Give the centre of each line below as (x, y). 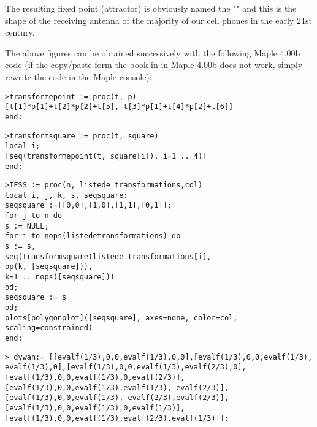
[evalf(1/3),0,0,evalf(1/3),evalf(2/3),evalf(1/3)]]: (117, 418)
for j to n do (34, 216)
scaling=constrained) (49, 328)
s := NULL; (27, 226)
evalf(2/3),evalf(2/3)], (178, 398)
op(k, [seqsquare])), (49, 267)
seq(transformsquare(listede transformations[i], (108, 256)
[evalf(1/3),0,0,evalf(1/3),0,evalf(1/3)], (95, 408)
